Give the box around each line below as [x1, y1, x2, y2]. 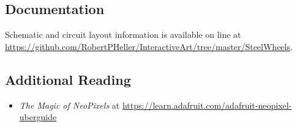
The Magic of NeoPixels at [19, 98, 120, 111]
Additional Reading [5, 70, 131, 89]
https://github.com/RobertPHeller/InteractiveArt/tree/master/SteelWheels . [5, 40, 293, 53]
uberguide [19, 111, 57, 123]
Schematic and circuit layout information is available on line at [5, 28, 241, 41]
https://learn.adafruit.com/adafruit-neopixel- [122, 98, 292, 111]
